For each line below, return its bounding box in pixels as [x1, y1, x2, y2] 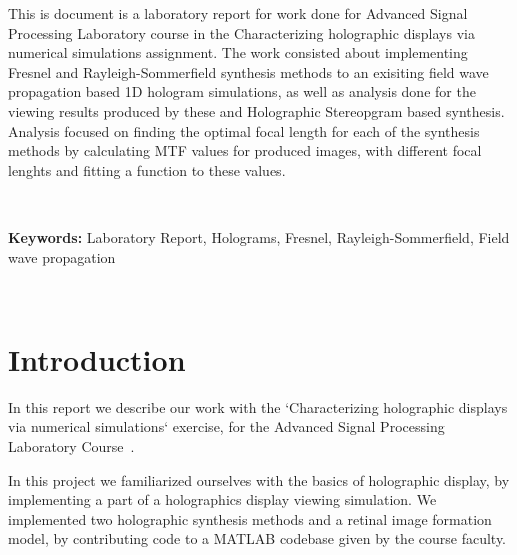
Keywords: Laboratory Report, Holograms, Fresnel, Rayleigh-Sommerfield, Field [8, 226, 510, 247]
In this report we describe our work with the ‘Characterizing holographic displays [8, 396, 508, 417]
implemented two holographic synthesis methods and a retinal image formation [8, 508, 492, 529]
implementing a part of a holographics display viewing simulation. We [8, 489, 437, 510]
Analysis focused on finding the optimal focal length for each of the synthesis [8, 120, 480, 141]
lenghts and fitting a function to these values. [8, 159, 286, 180]
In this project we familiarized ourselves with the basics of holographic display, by [8, 469, 510, 490]
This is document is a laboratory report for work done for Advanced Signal [8, 3, 468, 23]
